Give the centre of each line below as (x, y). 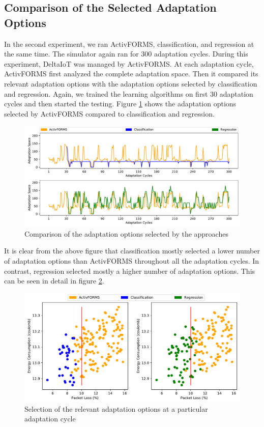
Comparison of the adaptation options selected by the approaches (126, 233)
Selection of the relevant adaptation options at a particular (116, 408)
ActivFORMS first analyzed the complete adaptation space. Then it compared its (131, 74)
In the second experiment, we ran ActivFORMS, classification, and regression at (129, 44)
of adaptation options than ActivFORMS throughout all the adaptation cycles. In (132, 261)
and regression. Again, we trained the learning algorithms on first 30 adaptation (129, 93)
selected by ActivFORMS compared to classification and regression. (109, 113)
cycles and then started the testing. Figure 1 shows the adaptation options (120, 104)
